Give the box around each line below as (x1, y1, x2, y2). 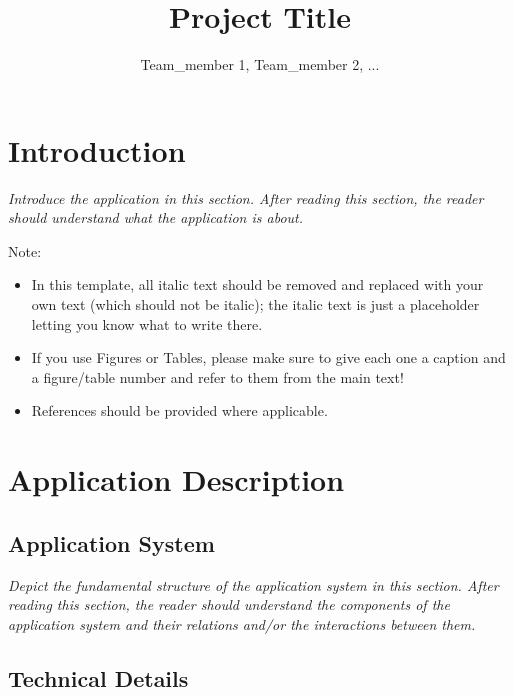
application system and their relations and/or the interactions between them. (8, 613, 476, 634)
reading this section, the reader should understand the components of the (8, 594, 450, 615)
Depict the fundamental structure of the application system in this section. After (8, 574, 499, 595)
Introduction (8, 129, 186, 170)
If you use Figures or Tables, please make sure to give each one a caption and (31, 347, 506, 368)
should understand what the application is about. (8, 207, 304, 228)
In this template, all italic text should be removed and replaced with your (31, 274, 484, 295)
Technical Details (8, 662, 189, 693)
